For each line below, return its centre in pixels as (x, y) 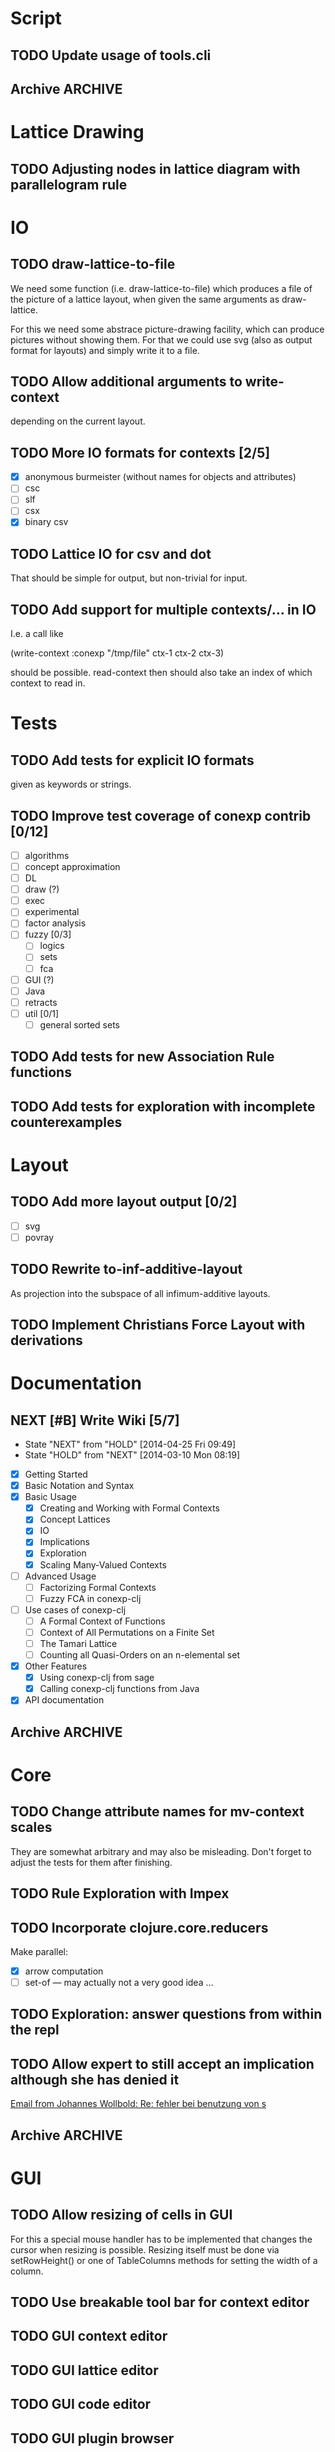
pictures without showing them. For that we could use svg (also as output (161, 339)
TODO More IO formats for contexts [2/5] (140, 452)
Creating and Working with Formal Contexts (129, 1508)
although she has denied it (95, 2079)
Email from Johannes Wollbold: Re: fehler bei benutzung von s (138, 2104)
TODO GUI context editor (89, 2336)
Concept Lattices (75, 1519)
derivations (46, 1340)
